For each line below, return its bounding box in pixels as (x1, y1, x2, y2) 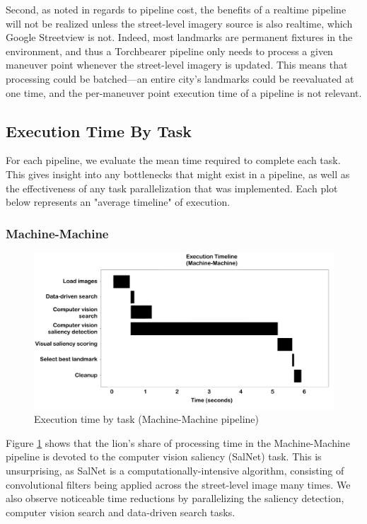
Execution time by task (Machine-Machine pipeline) (34, 412, 260, 426)
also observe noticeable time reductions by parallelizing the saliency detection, (6, 491, 344, 506)
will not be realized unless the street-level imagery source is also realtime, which (6, 16, 353, 30)
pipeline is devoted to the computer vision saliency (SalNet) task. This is (6, 449, 322, 464)
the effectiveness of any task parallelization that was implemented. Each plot (6, 180, 338, 195)
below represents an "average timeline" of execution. (6, 194, 231, 209)
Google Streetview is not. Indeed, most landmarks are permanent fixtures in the (6, 30, 353, 45)
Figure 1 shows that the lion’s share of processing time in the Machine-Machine (6, 435, 350, 450)
